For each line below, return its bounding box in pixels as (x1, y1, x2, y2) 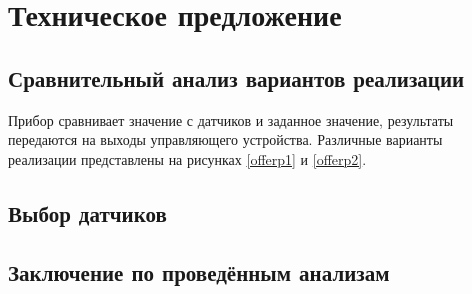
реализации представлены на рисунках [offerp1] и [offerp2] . (8, 148, 367, 169)
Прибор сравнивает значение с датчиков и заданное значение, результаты (8, 109, 454, 130)
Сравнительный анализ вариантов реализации (8, 62, 465, 93)
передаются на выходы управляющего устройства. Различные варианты (8, 129, 443, 150)
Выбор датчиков (8, 197, 167, 228)
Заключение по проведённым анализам (8, 256, 390, 287)
